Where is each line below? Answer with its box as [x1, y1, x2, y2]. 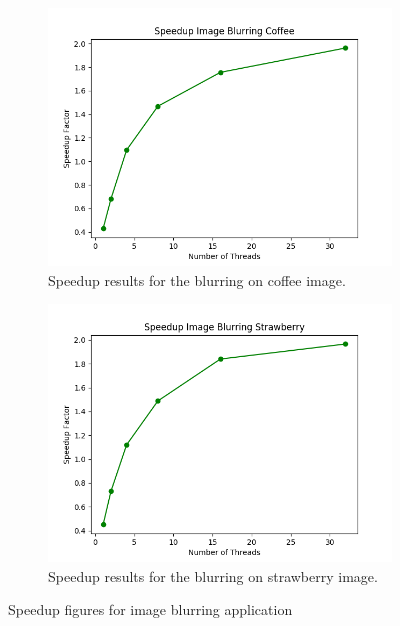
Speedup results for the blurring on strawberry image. [48, 565, 378, 586]
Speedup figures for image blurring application [8, 599, 293, 620]
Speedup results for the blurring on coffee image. [48, 269, 346, 290]
